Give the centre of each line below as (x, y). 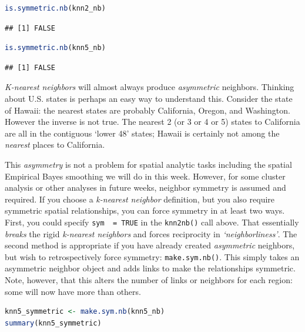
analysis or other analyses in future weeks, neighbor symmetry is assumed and (145, 187)
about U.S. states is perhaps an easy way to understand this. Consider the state (149, 98)
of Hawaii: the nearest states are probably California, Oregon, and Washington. (148, 110)
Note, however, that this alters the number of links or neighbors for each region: (149, 280)
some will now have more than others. (73, 291)
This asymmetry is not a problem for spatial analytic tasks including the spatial (148, 164)
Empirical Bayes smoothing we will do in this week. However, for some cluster (145, 176)
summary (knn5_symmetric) (53, 323)
